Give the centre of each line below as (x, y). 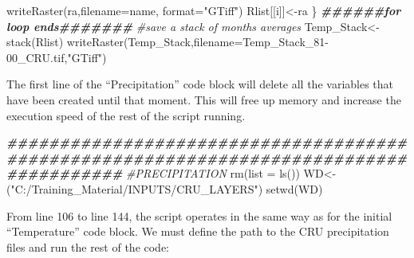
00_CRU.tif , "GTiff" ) (57, 57)
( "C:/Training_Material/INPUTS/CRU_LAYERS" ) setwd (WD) (165, 188)
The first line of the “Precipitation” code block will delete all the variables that (200, 84)
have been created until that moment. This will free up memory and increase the (204, 99)
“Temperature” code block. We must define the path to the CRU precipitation (198, 231)
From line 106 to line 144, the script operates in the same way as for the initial (199, 215)
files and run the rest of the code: (88, 246)
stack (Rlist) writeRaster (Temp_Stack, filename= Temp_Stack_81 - (168, 42)
